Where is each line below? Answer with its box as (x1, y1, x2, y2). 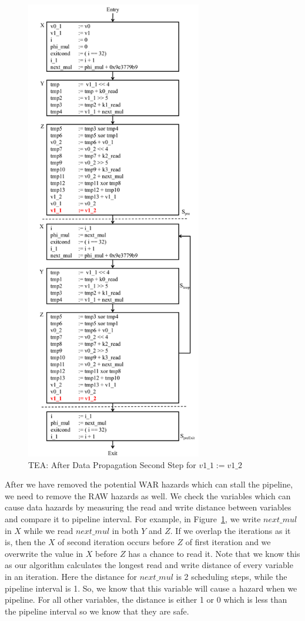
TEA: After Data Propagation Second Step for (28, 458, 196, 470)
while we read (24, 524, 73, 536)
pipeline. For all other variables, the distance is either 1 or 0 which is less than (5, 593, 287, 606)
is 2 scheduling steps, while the (176, 570, 287, 582)
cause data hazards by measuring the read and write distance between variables (5, 501, 291, 513)
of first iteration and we (185, 536, 271, 548)
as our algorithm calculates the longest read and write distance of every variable (5, 559, 293, 571)
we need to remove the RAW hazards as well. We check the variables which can (5, 489, 291, 502)
